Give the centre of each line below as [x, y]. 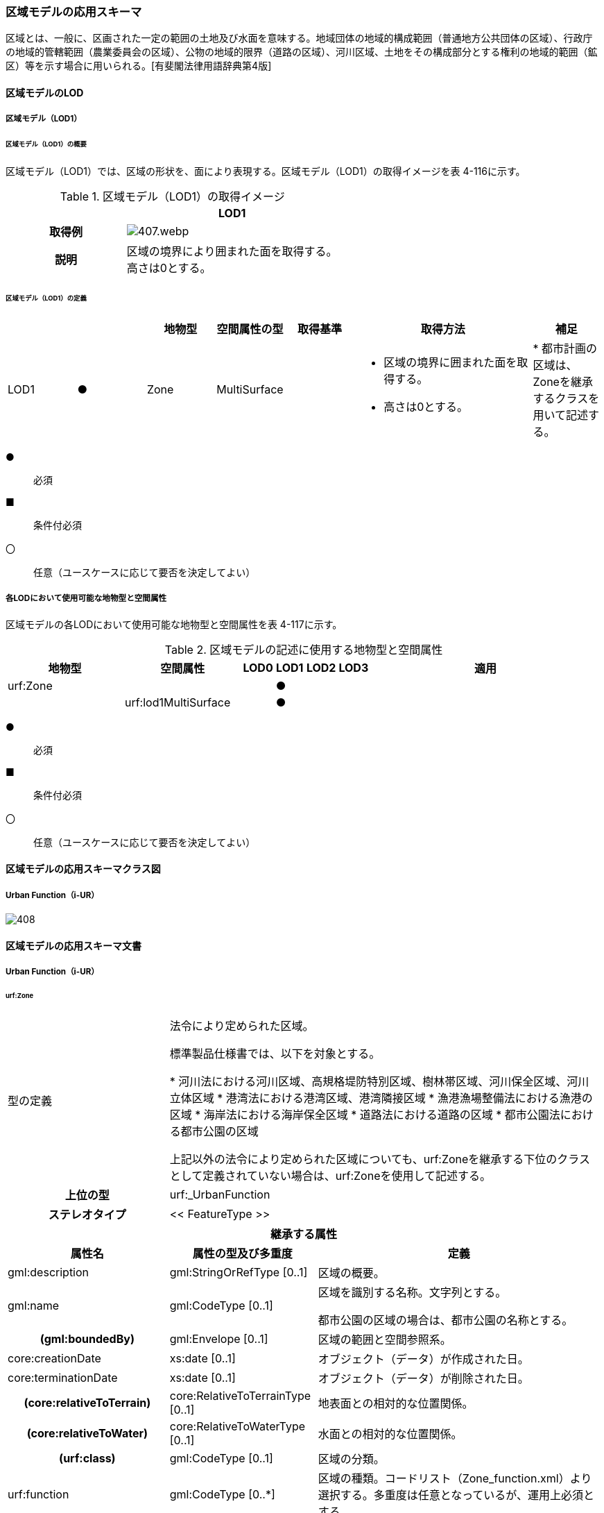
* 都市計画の [565, 348]
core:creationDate [54, 1358]
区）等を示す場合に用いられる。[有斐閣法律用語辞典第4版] [139, 66]
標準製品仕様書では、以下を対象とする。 [275, 1053]
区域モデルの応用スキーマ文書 [74, 945]
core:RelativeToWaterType [238, 1426]
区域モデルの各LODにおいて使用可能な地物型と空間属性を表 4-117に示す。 [174, 624]
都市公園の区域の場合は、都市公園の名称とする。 [446, 1320]
